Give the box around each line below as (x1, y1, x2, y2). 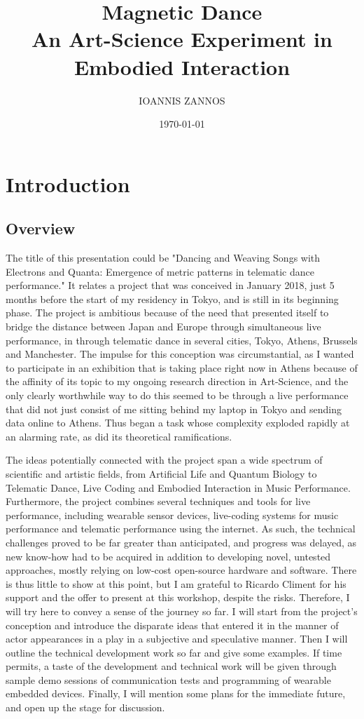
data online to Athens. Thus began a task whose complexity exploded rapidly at (6, 415, 350, 430)
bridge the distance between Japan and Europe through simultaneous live (6, 319, 321, 334)
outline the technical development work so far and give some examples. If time (6, 645, 342, 659)
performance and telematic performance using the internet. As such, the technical (6, 521, 356, 536)
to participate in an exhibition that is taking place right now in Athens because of (6, 360, 358, 375)
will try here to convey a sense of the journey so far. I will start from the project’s (6, 603, 358, 618)
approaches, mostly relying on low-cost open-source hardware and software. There (6, 563, 357, 577)
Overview (6, 217, 76, 239)
